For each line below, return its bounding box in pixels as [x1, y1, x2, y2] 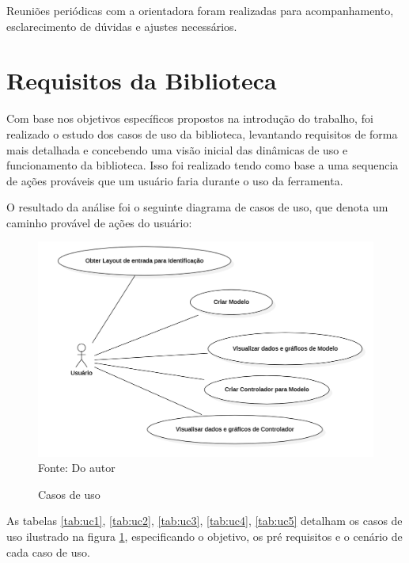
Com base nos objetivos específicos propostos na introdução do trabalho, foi [6, 110, 373, 127]
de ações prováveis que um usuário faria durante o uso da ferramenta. [6, 172, 343, 188]
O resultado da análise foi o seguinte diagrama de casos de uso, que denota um [6, 199, 388, 215]
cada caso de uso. [6, 543, 90, 560]
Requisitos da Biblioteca [6, 64, 277, 97]
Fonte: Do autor [38, 459, 116, 476]
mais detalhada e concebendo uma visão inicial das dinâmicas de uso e [6, 141, 348, 158]
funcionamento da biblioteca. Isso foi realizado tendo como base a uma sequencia [6, 157, 399, 173]
